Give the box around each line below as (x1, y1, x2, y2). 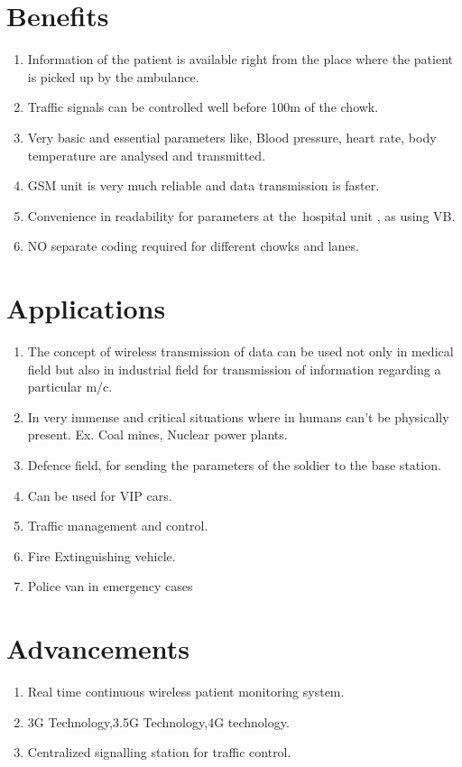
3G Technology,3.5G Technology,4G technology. (27, 712, 290, 731)
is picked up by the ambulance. (27, 67, 199, 86)
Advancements (6, 630, 189, 667)
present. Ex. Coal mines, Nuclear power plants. (27, 425, 288, 444)
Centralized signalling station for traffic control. (27, 743, 291, 762)
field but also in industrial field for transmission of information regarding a (27, 359, 441, 378)
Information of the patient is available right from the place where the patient (27, 50, 453, 69)
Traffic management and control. (27, 516, 208, 535)
